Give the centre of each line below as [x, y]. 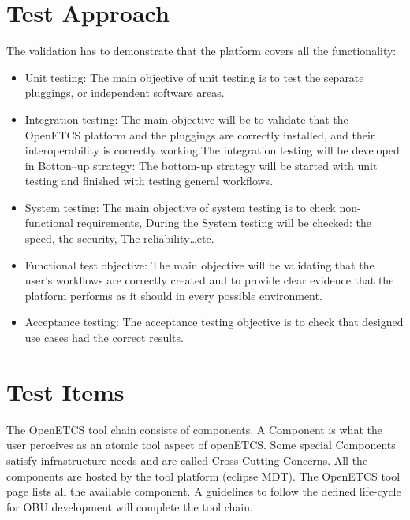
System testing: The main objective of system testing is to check [180, 207]
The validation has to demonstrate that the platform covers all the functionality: [201, 51]
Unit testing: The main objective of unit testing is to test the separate [194, 77]
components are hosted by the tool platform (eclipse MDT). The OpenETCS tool [203, 475]
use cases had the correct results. [104, 338]
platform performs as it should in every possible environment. [173, 295]
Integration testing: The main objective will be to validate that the [186, 119]
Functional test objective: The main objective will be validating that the [199, 264]
